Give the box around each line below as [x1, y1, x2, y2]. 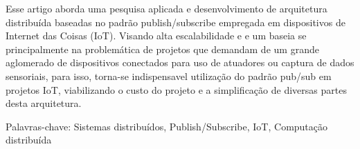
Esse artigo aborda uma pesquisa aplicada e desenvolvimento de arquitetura [6, 1, 327, 15]
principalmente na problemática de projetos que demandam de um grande [6, 41, 319, 56]
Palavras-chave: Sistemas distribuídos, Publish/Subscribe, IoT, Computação [6, 119, 328, 133]
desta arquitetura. [6, 96, 82, 110]
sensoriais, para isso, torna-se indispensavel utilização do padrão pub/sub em [6, 68, 332, 83]
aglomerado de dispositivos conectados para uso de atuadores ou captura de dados [6, 55, 354, 70]
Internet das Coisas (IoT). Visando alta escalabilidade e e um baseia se [6, 28, 307, 43]
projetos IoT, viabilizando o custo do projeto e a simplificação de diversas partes [6, 82, 347, 97]
